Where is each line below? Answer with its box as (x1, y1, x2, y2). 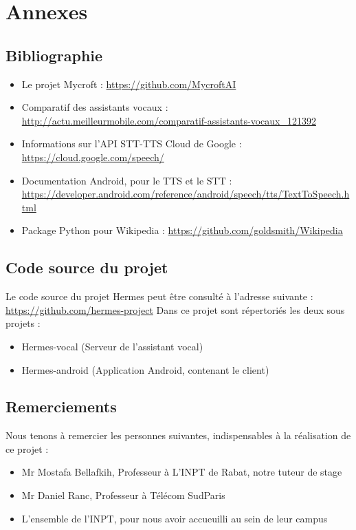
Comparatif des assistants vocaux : (21, 100, 168, 114)
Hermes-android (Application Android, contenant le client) (21, 362, 269, 377)
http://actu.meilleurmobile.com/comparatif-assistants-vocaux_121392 (21, 113, 316, 127)
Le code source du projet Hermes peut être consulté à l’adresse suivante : (5, 289, 313, 304)
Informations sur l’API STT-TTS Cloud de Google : (21, 136, 242, 151)
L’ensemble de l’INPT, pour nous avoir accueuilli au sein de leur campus (21, 511, 328, 525)
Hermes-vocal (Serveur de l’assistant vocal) (21, 339, 203, 353)
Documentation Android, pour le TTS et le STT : (21, 173, 232, 187)
